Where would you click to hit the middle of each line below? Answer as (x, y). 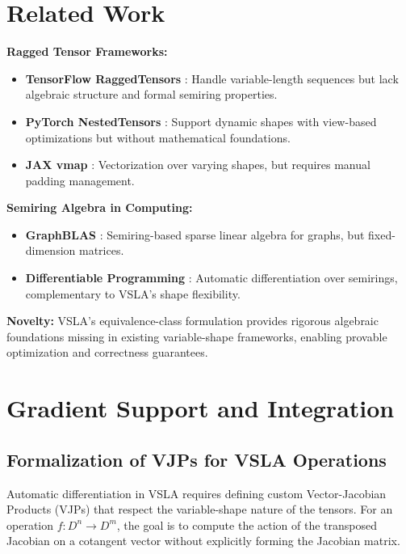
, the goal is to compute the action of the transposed (247, 524)
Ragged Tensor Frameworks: (87, 51)
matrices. (101, 250)
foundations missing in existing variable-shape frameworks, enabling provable (197, 336)
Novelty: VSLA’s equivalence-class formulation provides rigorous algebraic (193, 321)
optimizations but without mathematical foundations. (158, 137)
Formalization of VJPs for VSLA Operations (197, 459)
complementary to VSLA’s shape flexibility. (133, 293)
